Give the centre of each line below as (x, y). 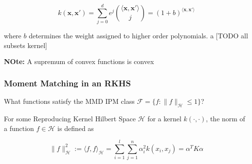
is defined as (76, 128)
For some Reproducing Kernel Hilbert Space (70, 118)
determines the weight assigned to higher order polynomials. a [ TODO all (138, 36)
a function (19, 128)
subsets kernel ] (26, 45)
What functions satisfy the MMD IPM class (69, 101)
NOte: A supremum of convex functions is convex (79, 61)
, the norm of (225, 118)
